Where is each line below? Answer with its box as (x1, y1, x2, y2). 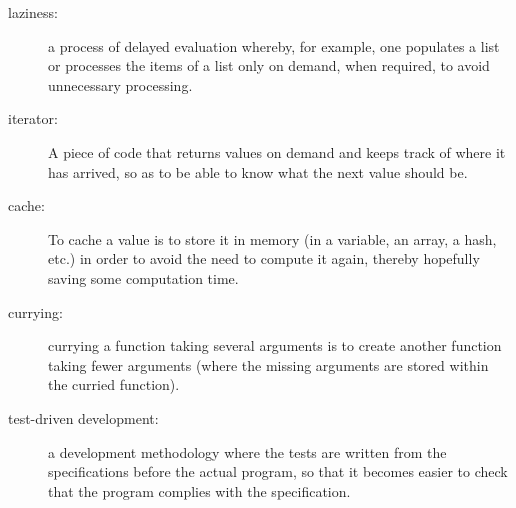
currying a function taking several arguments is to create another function (48, 335, 502, 356)
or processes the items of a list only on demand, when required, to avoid (48, 55, 490, 76)
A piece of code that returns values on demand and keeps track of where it (48, 141, 506, 162)
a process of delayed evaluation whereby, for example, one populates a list (48, 35, 500, 56)
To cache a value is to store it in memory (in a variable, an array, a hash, (48, 228, 497, 249)
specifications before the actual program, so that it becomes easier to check (48, 461, 508, 482)
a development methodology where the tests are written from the (48, 441, 447, 462)
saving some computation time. (48, 267, 239, 288)
